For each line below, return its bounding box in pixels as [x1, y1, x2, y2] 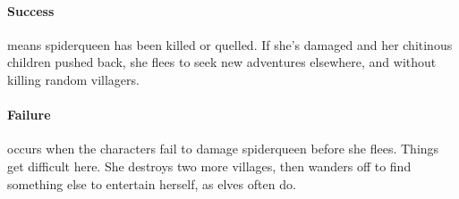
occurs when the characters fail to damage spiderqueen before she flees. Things [7, 139, 439, 158]
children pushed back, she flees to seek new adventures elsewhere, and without [7, 53, 437, 71]
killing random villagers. [7, 70, 140, 88]
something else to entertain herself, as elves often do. [7, 174, 296, 193]
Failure [7, 105, 51, 124]
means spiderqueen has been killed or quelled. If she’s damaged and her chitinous [7, 35, 453, 54]
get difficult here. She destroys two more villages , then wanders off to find [7, 156, 412, 175]
